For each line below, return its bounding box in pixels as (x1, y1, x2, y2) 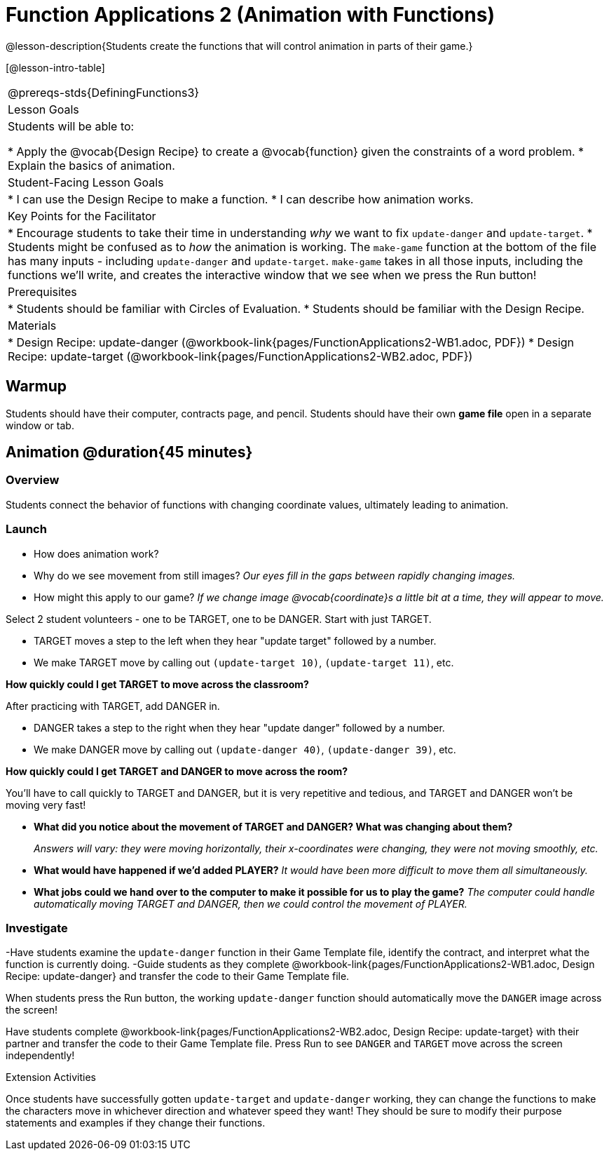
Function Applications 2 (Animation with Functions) (6, 3, 495, 27)
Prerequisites (8, 284, 77, 299)
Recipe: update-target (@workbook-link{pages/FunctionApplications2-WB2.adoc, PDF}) (8, 349, 473, 363)
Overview (6, 473, 60, 488)
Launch (6, 522, 47, 537)
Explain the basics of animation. (8, 158, 175, 173)
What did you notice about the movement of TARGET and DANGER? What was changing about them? (34, 820, 513, 833)
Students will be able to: (8, 119, 135, 133)
